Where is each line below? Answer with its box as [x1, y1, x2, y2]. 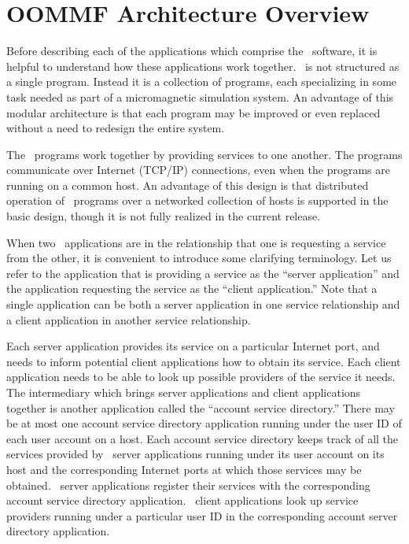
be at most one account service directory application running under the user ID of [6, 415, 402, 431]
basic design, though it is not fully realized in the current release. [6, 208, 321, 224]
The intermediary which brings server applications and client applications [6, 384, 361, 400]
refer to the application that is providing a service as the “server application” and [6, 265, 400, 281]
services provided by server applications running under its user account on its [6, 446, 385, 462]
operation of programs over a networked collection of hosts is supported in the [6, 192, 389, 209]
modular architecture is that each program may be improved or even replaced [6, 104, 381, 120]
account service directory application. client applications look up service [6, 492, 359, 509]
